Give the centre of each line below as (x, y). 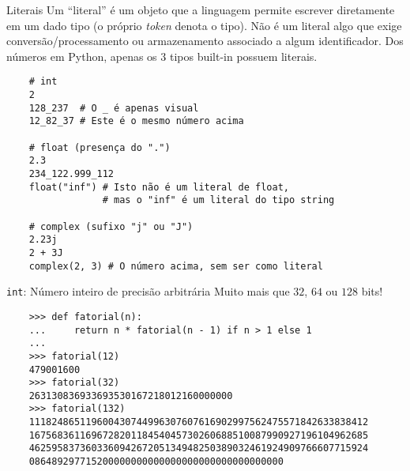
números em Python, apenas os (82, 56)
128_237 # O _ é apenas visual (114, 108)
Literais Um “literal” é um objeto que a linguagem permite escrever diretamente (201, 9)
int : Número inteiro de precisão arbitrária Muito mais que (148, 291)
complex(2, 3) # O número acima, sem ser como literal (176, 266)
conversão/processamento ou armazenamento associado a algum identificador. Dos (205, 41)
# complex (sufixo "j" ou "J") (111, 226)
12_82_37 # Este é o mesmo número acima (136, 121)
